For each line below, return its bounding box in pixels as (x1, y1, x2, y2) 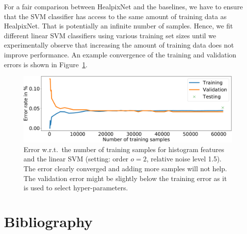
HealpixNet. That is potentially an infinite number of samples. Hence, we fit (4, 21, 233, 31)
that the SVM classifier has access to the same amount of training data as (4, 11, 227, 21)
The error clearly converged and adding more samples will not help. (24, 163, 227, 173)
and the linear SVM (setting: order (24, 154, 129, 164)
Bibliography (4, 211, 93, 231)
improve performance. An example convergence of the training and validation (4, 49, 237, 59)
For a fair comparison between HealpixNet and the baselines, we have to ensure (4, 1, 243, 11)
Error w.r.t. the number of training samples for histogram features (24, 144, 224, 154)
